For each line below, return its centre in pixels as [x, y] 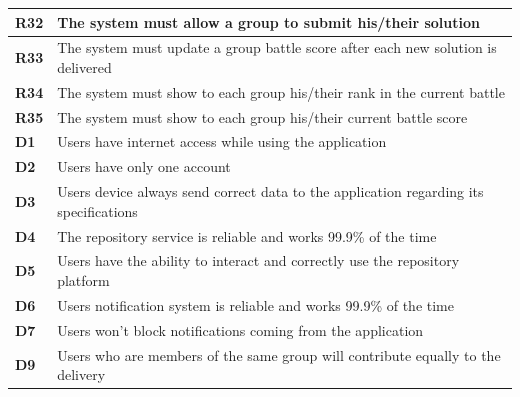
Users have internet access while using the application [222, 141]
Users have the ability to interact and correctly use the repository [258, 260]
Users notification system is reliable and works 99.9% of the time [256, 304]
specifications [97, 210]
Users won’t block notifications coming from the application [240, 329]
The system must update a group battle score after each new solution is [277, 47]
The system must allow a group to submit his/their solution [268, 21]
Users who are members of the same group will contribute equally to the [279, 354]
